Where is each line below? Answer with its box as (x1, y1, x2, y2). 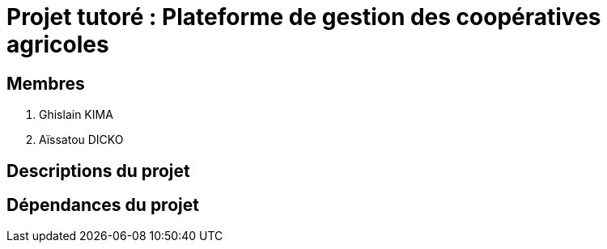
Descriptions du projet (6, 160, 190, 181)
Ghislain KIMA (39, 108, 113, 122)
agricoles (6, 31, 109, 58)
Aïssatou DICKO (39, 133, 124, 147)
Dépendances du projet (6, 195, 199, 216)
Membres (6, 73, 85, 94)
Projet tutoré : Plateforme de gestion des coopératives (6, 3, 601, 31)
